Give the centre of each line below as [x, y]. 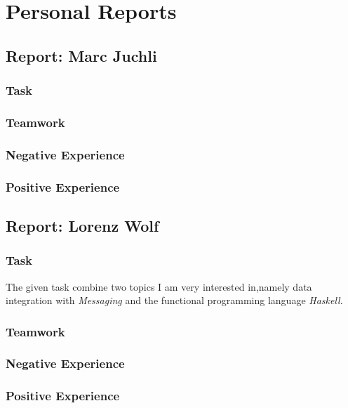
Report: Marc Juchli [81, 55]
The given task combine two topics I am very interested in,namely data [159, 286]
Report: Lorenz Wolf [82, 225]
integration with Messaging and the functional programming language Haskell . [174, 300]
